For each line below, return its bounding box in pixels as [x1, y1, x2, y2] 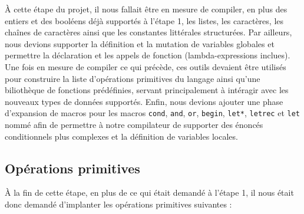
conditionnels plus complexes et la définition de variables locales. [5, 130, 238, 142]
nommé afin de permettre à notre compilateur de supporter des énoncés [5, 118, 263, 130]
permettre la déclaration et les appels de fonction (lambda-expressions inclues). [5, 49, 290, 61]
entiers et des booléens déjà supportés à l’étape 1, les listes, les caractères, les [5, 14, 284, 27]
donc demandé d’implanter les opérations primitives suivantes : [5, 197, 232, 210]
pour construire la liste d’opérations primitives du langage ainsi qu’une [5, 72, 260, 84]
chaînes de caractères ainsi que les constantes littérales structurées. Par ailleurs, [5, 26, 292, 38]
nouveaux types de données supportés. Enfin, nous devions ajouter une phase [5, 95, 283, 107]
